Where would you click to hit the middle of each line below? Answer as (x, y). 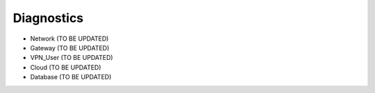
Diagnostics (48, 18)
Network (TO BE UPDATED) (69, 39)
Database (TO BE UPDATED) (71, 77)
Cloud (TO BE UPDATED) (66, 67)
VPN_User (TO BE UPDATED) (72, 58)
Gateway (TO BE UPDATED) (70, 48)
